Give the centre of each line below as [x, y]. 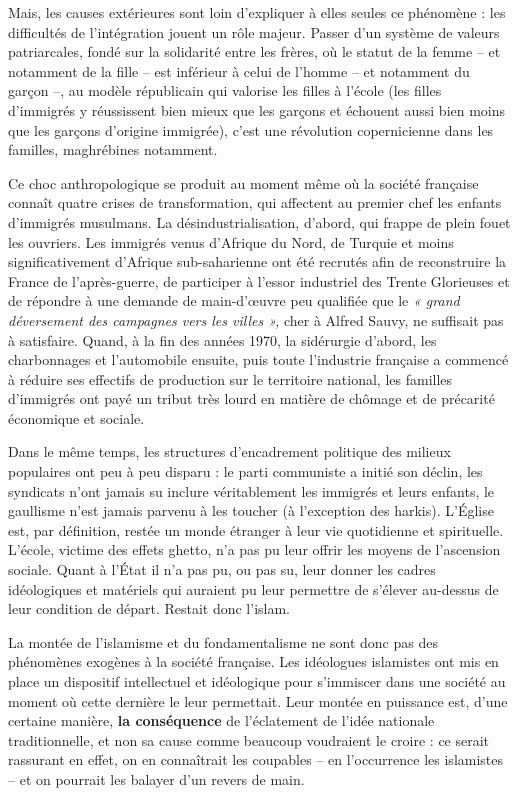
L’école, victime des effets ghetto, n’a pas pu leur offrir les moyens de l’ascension [254, 549]
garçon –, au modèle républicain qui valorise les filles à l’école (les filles [225, 90]
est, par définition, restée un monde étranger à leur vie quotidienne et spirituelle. [256, 529]
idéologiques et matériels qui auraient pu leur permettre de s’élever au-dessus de [253, 588]
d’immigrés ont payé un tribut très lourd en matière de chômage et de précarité [251, 398]
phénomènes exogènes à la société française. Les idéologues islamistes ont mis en [253, 661]
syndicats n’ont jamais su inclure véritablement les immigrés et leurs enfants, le [251, 490]
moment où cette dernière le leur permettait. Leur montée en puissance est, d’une [258, 700]
